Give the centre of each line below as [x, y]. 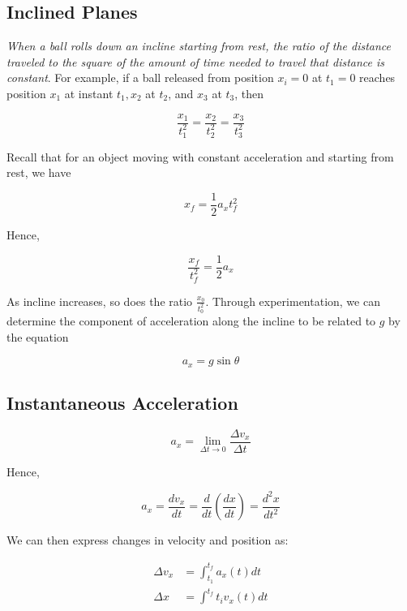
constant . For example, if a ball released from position [140, 77]
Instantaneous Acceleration [122, 403]
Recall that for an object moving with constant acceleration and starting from [200, 156]
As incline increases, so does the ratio [100, 301]
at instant [89, 93]
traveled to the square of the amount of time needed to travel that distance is [196, 61]
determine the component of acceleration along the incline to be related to [191, 320]
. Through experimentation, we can [293, 301]
